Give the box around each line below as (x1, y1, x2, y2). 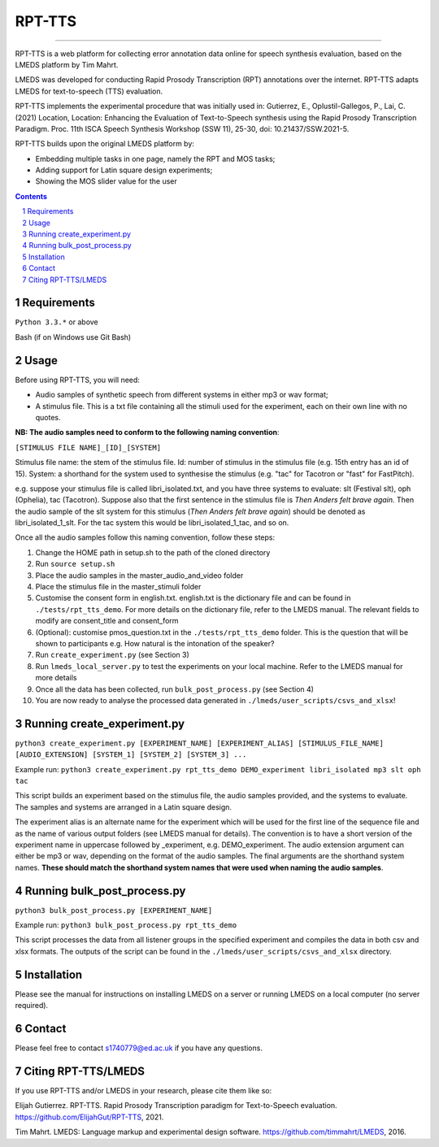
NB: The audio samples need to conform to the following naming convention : (15, 428, 280, 437)
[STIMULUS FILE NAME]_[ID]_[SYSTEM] (15, 443, 162, 452)
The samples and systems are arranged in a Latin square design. (15, 802, 232, 812)
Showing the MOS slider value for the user (35, 176, 178, 186)
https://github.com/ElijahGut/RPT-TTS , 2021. (15, 1112, 164, 1122)
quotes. (35, 412, 61, 422)
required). (15, 1001, 49, 1010)
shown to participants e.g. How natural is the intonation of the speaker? (35, 638, 275, 648)
